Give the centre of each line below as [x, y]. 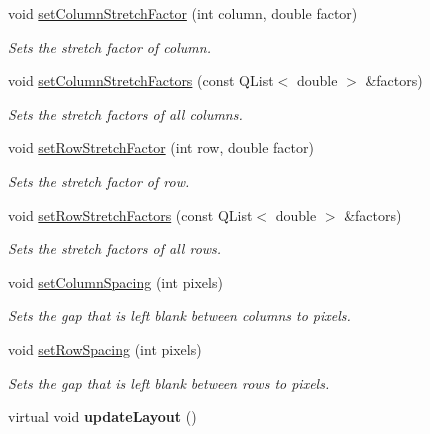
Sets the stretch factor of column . [109, 46]
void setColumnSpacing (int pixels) [115, 281]
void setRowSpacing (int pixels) [105, 348]
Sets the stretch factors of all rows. [115, 248]
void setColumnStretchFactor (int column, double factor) [183, 13]
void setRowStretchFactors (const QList [130, 214]
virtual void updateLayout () [102, 416]
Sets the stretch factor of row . [99, 180]
